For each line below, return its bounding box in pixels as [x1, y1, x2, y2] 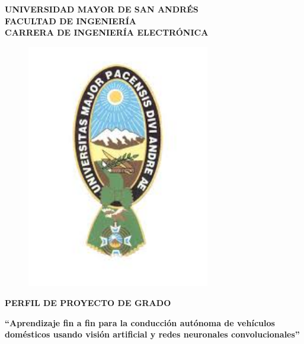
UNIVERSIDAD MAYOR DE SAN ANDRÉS [5, 3, 199, 15]
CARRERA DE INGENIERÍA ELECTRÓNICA [5, 26, 209, 39]
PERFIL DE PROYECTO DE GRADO [5, 297, 171, 309]
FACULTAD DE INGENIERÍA [5, 14, 137, 27]
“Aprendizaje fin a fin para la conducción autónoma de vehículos [5, 316, 275, 329]
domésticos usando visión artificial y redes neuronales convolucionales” [5, 328, 300, 340]
